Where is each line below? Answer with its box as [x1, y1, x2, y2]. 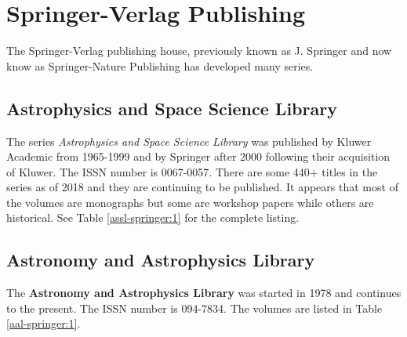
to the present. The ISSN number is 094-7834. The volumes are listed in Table [6, 299, 383, 316]
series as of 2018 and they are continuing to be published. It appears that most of [6, 179, 398, 195]
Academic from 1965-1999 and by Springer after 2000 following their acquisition [6, 148, 391, 165]
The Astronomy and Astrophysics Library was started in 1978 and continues [6, 284, 402, 301]
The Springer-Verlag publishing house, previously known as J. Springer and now [6, 42, 392, 59]
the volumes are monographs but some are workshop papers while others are [6, 194, 374, 210]
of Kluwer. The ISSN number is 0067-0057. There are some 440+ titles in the [6, 163, 378, 179]
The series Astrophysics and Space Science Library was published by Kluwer [6, 132, 372, 149]
